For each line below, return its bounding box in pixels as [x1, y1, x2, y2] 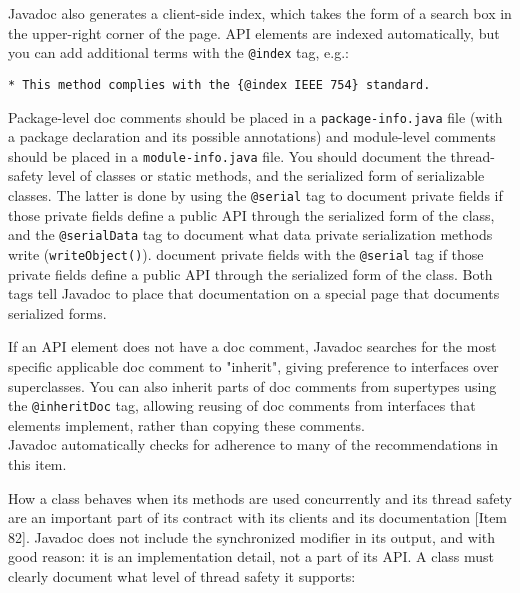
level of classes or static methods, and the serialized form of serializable [48, 165, 485, 186]
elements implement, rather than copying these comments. [8, 414, 365, 435]
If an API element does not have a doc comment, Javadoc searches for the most [8, 336, 497, 357]
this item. [8, 453, 67, 474]
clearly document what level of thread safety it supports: [8, 565, 356, 586]
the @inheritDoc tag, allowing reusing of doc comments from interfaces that [8, 395, 476, 416]
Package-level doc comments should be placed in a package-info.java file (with [8, 106, 503, 127]
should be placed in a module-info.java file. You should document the [8, 145, 446, 166]
